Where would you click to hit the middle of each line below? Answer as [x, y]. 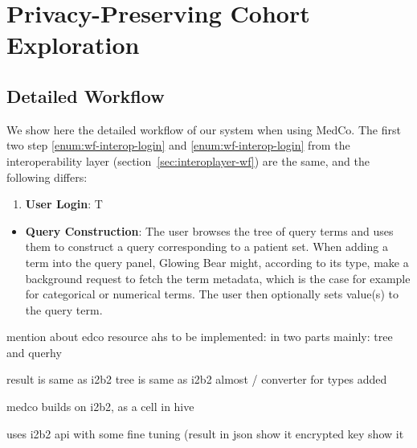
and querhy [34, 352]
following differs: [47, 177]
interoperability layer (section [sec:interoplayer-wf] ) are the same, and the [188, 160]
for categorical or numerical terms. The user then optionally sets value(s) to [212, 294]
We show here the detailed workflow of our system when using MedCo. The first [204, 129]
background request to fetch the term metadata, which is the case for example [218, 278]
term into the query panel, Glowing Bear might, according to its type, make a [217, 262]
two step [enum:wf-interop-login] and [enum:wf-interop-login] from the [178, 145]
